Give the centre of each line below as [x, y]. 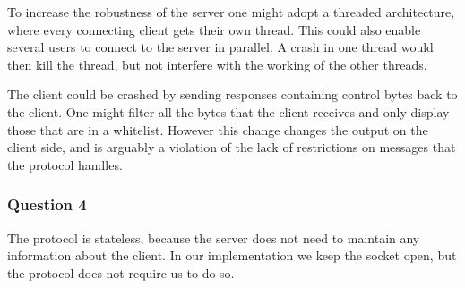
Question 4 [47, 204]
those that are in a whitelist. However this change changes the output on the [218, 129]
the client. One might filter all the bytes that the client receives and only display [228, 111]
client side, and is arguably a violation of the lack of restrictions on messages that [232, 147]
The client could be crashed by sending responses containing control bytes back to [232, 94]
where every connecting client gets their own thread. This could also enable [214, 29]
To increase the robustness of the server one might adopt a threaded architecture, [231, 12]
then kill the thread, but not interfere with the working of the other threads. [217, 64]
